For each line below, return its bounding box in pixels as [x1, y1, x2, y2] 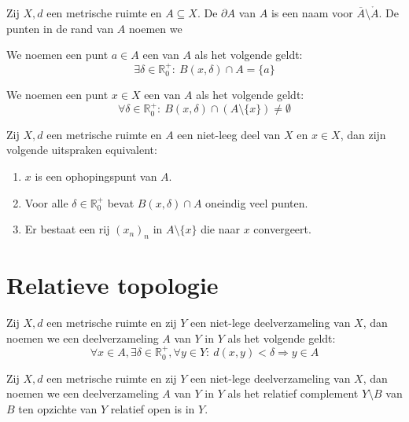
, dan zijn [340, 126, 386, 142]
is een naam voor [271, 5, 353, 20]
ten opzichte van [18, 400, 98, 416]
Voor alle [24, 194, 68, 211]
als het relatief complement [227, 385, 359, 402]
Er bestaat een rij [24, 221, 110, 237]
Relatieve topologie [6, 269, 219, 301]
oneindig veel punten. [205, 194, 308, 211]
